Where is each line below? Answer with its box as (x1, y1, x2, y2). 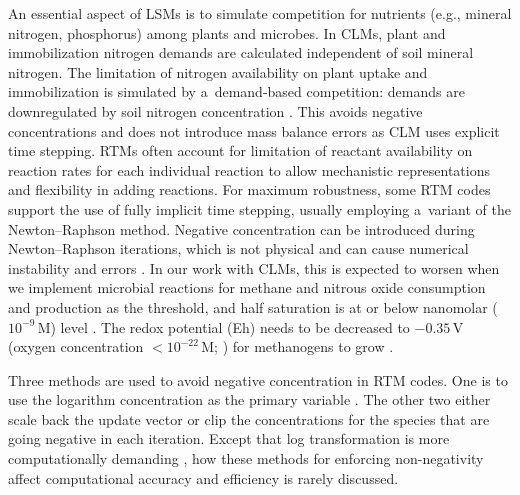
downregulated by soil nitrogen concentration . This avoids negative (8, 100, 423, 121)
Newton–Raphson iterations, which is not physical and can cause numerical (8, 238, 469, 259)
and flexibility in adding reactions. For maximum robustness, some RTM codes (8, 179, 491, 200)
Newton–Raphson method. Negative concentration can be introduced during (8, 218, 475, 239)
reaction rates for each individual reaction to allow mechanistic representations (8, 159, 490, 180)
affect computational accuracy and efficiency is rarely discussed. (8, 467, 399, 488)
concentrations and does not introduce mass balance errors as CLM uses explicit (8, 120, 500, 141)
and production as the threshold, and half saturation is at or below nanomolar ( (8, 296, 498, 317)
